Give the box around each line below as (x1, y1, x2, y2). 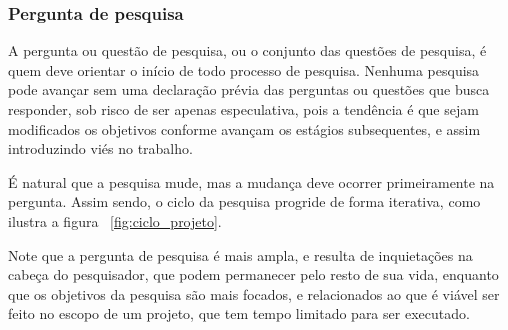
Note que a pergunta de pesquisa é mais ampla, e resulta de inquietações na (8, 244, 473, 265)
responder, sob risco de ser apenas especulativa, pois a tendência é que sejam (8, 99, 479, 119)
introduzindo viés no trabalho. (8, 138, 193, 159)
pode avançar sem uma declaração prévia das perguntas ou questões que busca (8, 79, 490, 100)
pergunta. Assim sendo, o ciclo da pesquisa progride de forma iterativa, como (8, 191, 481, 212)
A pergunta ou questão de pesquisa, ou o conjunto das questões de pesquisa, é (8, 40, 487, 61)
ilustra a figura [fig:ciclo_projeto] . (8, 210, 222, 231)
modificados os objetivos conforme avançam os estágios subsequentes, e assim (8, 118, 481, 139)
